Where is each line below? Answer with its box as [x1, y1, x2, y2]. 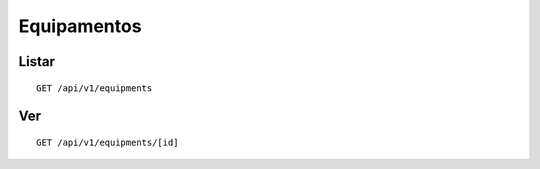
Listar [18, 53, 55, 70]
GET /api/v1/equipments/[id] [36, 136, 179, 148]
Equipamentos [18, 15, 142, 37]
